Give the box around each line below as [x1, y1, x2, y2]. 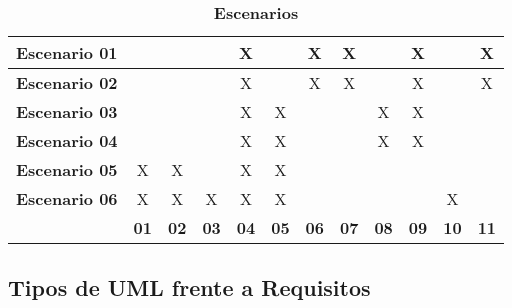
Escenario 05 [16, 158, 118, 181]
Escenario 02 [16, 71, 118, 94]
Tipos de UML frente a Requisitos [8, 272, 371, 303]
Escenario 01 [16, 41, 118, 64]
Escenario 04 [16, 129, 118, 152]
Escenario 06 [16, 187, 118, 210]
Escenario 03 [16, 100, 118, 123]
